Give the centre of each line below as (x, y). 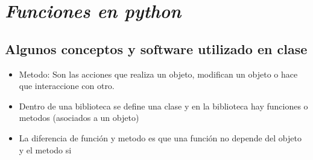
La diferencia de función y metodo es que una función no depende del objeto (160, 137)
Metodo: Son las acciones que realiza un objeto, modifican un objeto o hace (158, 74)
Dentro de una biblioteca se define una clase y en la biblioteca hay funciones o (163, 106)
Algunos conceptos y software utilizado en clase (156, 48)
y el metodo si (45, 149)
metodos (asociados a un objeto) (79, 118)
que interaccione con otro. (67, 86)
